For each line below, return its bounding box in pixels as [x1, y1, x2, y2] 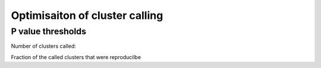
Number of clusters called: [11, 43, 77, 50]
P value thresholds [11, 26, 86, 37]
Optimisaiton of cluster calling [11, 9, 163, 22]
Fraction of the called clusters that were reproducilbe [11, 53, 141, 60]
